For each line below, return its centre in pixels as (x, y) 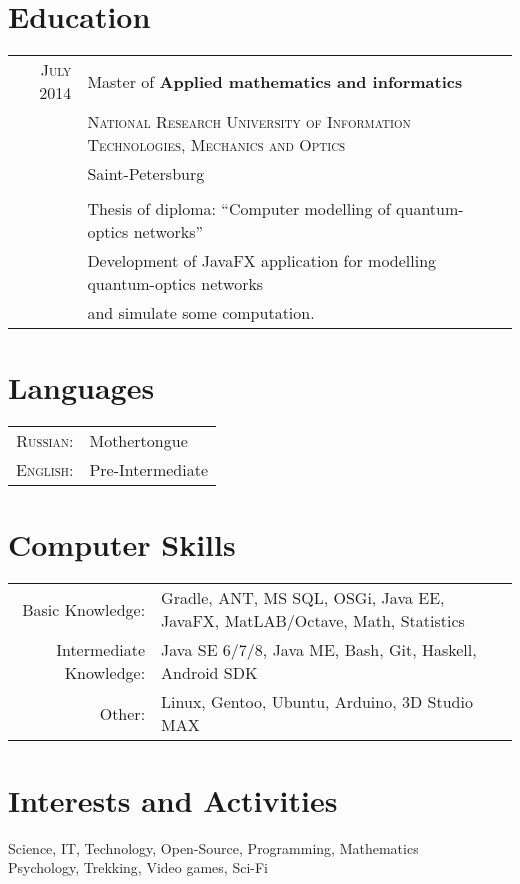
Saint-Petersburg (146, 174)
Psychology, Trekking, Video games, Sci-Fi (138, 867)
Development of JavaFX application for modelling (262, 261)
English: (45, 470)
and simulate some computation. (201, 313)
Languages (81, 387)
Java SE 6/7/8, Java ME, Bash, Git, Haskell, (319, 650)
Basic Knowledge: (84, 609)
